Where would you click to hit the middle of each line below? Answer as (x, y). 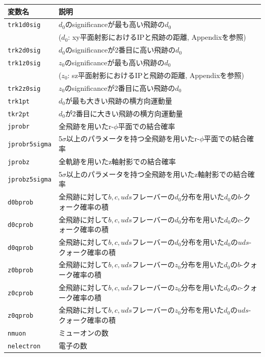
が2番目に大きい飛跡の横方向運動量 (124, 113)
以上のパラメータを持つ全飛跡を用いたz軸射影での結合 (157, 174)
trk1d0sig (24, 25)
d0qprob (21, 248)
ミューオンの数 (83, 332)
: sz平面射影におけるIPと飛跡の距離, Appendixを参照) (156, 75)
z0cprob (21, 293)
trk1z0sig (24, 63)
